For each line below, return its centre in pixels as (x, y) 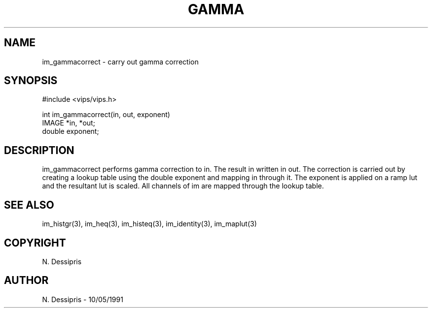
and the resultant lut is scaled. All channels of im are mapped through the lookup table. (183, 186)
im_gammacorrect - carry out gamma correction (120, 62)
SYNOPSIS (31, 81)
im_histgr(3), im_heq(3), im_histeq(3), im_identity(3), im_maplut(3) (149, 224)
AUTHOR (26, 281)
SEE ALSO (29, 205)
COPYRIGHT (35, 243)
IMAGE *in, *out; (69, 123)
